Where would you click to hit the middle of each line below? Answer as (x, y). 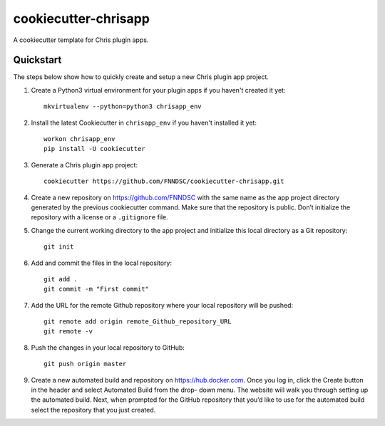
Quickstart (37, 60)
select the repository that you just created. (93, 410)
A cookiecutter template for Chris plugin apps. (81, 40)
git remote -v (68, 332)
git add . (61, 279)
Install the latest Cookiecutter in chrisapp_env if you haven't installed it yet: (144, 123)
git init (59, 247)
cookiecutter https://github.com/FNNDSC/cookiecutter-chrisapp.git (164, 181)
